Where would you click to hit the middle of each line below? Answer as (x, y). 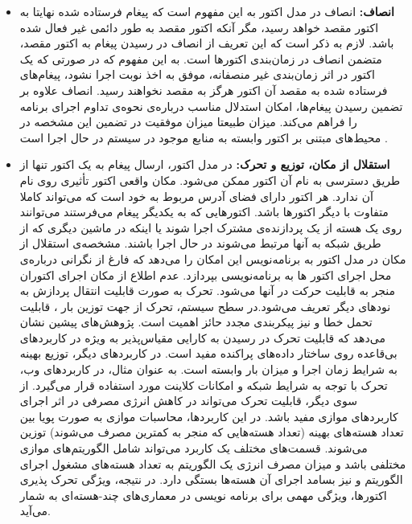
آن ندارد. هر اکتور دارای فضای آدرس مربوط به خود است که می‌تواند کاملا (196, 196)
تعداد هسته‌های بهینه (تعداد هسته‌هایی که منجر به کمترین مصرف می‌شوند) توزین (212, 432)
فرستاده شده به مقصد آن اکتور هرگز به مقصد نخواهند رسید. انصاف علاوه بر (204, 90)
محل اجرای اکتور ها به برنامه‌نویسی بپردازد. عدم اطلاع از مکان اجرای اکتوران (206, 274)
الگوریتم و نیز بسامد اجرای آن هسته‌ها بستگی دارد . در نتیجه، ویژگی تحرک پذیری (211, 479)
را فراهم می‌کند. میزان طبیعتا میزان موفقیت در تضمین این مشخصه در (188, 122)
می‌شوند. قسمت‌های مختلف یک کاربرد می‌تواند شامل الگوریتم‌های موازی (194, 448)
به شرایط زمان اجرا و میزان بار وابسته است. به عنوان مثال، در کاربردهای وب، (208, 369)
